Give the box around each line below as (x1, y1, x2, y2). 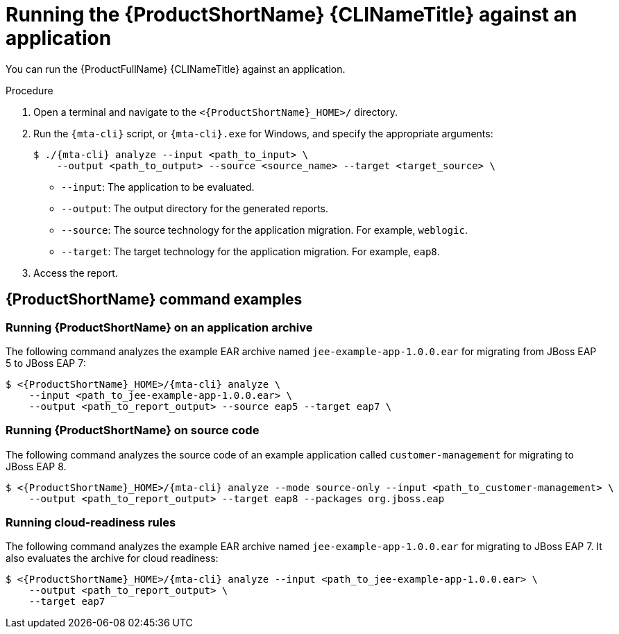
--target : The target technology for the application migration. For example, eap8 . (61, 245, 440, 257)
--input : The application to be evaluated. (61, 180, 255, 193)
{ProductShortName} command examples (6, 291, 303, 309)
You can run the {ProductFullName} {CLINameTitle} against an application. (6, 62, 346, 75)
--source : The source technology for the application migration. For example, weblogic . (61, 223, 468, 236)
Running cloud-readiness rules (6, 515, 176, 530)
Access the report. (33, 266, 118, 279)
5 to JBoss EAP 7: (6, 357, 86, 369)
